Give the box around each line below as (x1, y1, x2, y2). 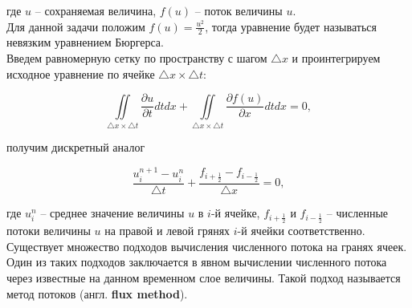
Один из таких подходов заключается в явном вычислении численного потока (6, 253, 387, 270)
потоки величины (6, 222, 91, 239)
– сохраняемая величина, (35, 2, 157, 18)
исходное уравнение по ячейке (6, 65, 155, 82)
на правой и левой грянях (104, 222, 230, 239)
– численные (326, 204, 389, 221)
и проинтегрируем (292, 50, 381, 67)
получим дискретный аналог (6, 139, 145, 155)
